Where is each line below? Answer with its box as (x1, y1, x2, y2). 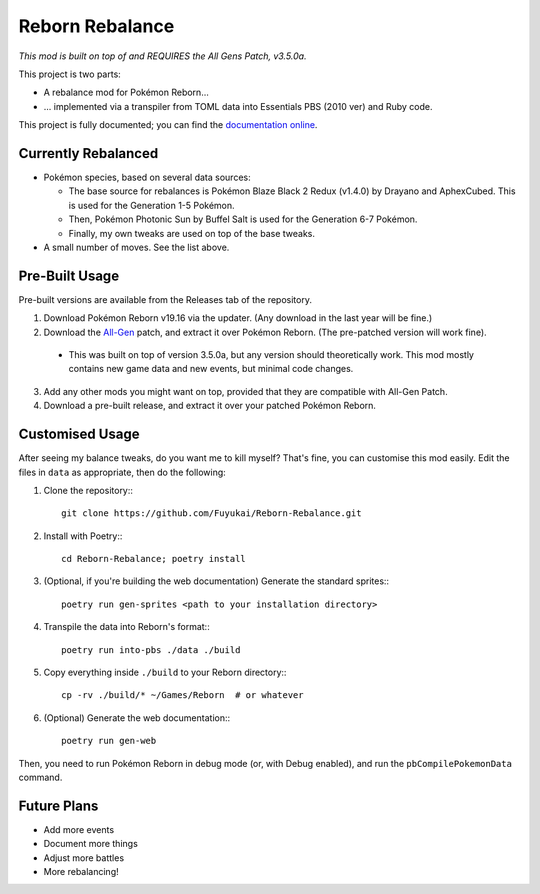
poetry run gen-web (61, 735, 157, 747)
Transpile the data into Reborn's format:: (43, 621, 210, 633)
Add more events (43, 823, 115, 835)
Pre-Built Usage (18, 267, 120, 284)
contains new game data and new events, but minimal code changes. (68, 363, 354, 375)
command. (18, 771, 63, 783)
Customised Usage (18, 426, 140, 443)
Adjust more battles (43, 851, 125, 864)
